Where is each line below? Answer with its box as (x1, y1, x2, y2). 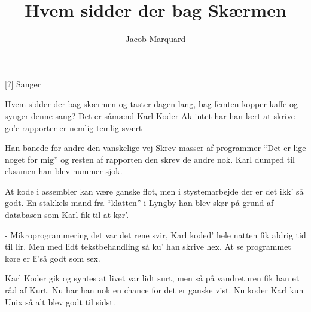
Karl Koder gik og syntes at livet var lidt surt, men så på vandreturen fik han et (5, 272, 300, 284)
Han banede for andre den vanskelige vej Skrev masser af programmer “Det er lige (5, 141, 306, 154)
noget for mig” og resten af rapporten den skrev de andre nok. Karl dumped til (5, 153, 295, 165)
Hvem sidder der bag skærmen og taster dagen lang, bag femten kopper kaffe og (5, 98, 298, 110)
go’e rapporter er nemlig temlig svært (5, 121, 142, 134)
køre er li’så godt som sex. (5, 252, 100, 264)
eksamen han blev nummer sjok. (5, 165, 123, 177)
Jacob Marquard (125, 32, 186, 45)
